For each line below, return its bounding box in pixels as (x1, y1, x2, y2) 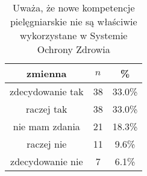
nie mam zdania (13, 119, 80, 133)
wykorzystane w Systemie (20, 28, 128, 42)
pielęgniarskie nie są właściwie (10, 14, 137, 28)
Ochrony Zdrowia (37, 42, 110, 56)
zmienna (27, 66, 67, 80)
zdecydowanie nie (10, 154, 83, 168)
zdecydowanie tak (10, 84, 84, 98)
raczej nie (27, 137, 67, 151)
